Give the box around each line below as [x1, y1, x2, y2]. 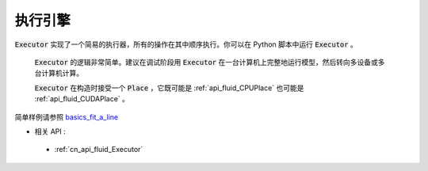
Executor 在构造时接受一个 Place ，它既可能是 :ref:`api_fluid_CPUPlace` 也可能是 [34, 83, 304, 93]
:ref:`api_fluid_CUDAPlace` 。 [34, 94, 130, 104]
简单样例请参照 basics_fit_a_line [14, 112, 119, 122]
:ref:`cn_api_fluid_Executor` [54, 145, 143, 154]
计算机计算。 [40, 68, 83, 78]
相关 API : [34, 127, 67, 136]
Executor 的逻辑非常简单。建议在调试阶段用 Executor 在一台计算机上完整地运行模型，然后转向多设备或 [34, 57, 378, 66]
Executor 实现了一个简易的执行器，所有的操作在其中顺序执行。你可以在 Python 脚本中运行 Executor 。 [14, 40, 358, 49]
